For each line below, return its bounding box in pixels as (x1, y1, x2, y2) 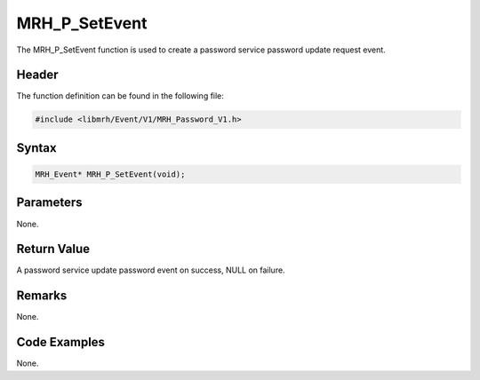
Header (16, 67, 59, 83)
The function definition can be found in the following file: (16, 91, 224, 101)
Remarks (16, 289, 68, 304)
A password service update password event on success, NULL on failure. (16, 265, 285, 275)
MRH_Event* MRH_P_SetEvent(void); (35, 170, 186, 179)
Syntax (16, 140, 57, 155)
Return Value (16, 241, 91, 257)
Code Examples (16, 335, 106, 350)
